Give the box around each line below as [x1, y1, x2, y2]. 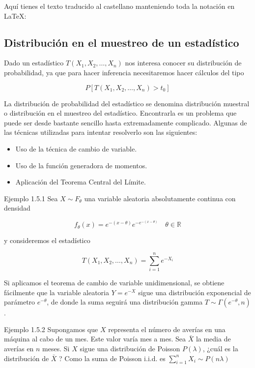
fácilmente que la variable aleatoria [4, 287, 109, 297]
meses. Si [42, 343, 70, 353]
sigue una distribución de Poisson [80, 343, 180, 353]
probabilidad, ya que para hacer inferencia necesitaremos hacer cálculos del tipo [4, 67, 244, 77]
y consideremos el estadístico [4, 235, 90, 245]
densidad [4, 203, 30, 213]
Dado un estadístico [4, 58, 64, 68]
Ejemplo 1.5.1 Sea [4, 193, 58, 203]
